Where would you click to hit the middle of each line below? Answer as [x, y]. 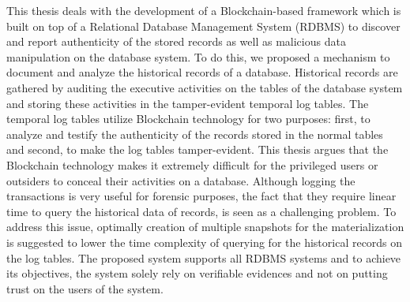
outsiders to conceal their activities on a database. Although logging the [181, 180]
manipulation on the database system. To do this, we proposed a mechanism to [198, 56]
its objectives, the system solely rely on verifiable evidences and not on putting [197, 273]
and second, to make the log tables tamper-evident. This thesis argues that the [197, 149]
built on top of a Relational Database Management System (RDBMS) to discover [203, 26]
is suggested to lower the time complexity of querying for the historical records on [205, 242]
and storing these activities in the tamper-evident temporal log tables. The [188, 103]
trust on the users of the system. [85, 288]
